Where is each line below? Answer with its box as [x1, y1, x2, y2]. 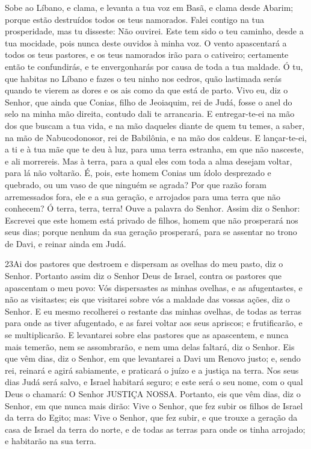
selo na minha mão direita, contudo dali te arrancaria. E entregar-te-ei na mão [5, 107, 295, 120]
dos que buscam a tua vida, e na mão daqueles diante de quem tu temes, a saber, [5, 119, 305, 131]
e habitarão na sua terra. [5, 435, 96, 447]
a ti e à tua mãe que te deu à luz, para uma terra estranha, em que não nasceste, [5, 143, 304, 155]
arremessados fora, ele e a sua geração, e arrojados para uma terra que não [5, 190, 281, 203]
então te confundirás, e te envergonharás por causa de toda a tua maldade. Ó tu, [5, 60, 303, 72]
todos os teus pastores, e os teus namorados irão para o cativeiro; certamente [5, 48, 289, 61]
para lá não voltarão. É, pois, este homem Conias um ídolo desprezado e [5, 166, 271, 179]
